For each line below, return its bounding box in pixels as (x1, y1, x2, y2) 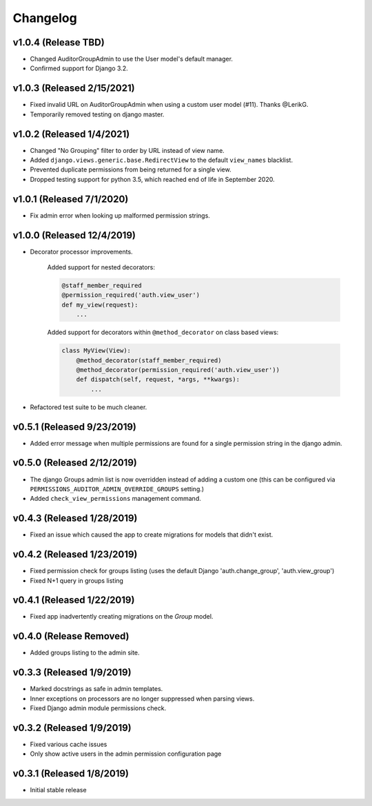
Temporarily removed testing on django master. (30, 110, 165, 118)
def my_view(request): (61, 300, 138, 309)
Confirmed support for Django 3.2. (30, 64, 128, 72)
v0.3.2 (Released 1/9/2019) (12, 722, 132, 734)
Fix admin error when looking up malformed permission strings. (30, 211, 210, 220)
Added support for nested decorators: (47, 263, 155, 271)
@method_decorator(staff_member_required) (76, 356, 222, 364)
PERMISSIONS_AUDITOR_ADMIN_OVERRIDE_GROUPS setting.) (30, 484, 205, 493)
